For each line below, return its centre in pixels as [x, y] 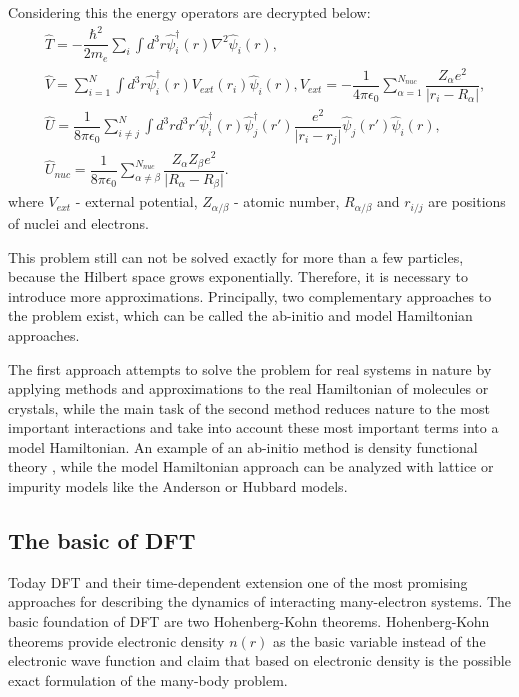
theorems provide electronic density [116, 640]
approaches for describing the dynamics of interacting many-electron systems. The [260, 601]
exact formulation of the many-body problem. [148, 679]
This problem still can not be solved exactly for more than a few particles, [236, 256]
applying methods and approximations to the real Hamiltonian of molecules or [248, 388]
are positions [467, 201]
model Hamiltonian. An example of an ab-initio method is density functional [243, 446]
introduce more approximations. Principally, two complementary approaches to [250, 295]
